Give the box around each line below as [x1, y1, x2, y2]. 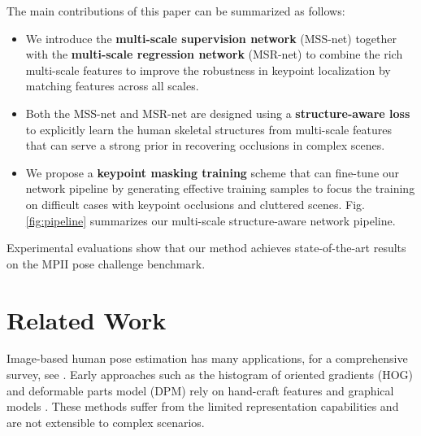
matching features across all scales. [25, 77, 199, 94]
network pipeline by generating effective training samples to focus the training [25, 180, 415, 197]
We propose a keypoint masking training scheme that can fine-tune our [25, 163, 400, 181]
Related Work [7, 303, 167, 336]
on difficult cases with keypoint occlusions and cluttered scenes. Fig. [25, 195, 365, 212]
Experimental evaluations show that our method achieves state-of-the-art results [7, 239, 406, 256]
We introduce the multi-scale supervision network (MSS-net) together [25, 29, 397, 46]
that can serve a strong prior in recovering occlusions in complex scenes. [25, 137, 385, 154]
